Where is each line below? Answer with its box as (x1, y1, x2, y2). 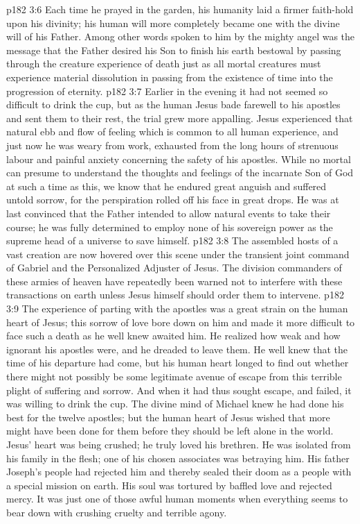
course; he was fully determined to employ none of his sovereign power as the (6, 219, 333, 234)
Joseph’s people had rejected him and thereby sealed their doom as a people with (6, 464, 352, 479)
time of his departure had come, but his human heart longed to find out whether (6, 355, 349, 370)
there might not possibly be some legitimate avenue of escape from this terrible (6, 369, 342, 384)
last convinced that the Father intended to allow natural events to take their (6, 205, 331, 220)
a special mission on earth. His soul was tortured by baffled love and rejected (6, 477, 332, 492)
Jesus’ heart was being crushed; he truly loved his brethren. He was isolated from (6, 437, 351, 451)
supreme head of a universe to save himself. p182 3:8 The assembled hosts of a (6, 233, 339, 248)
